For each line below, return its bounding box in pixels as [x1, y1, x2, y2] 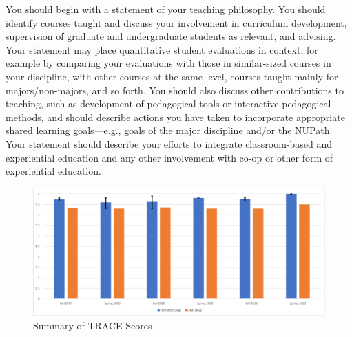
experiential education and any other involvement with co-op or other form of [6, 150, 333, 164]
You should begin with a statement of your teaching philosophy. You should [6, 2, 326, 16]
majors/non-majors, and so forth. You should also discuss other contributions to [6, 83, 344, 97]
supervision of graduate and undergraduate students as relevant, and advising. [6, 29, 336, 43]
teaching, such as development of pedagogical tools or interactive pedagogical [6, 96, 331, 111]
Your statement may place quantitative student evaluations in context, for [6, 42, 318, 56]
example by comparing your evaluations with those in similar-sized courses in [6, 56, 331, 70]
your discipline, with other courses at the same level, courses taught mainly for [6, 69, 338, 83]
